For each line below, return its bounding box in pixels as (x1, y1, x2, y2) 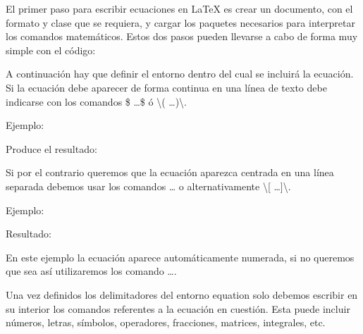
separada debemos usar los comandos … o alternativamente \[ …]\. (6, 178, 291, 193)
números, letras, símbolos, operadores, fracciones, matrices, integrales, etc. (6, 315, 326, 330)
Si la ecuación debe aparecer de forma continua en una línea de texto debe (6, 80, 327, 94)
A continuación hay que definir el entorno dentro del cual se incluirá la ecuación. (6, 66, 354, 81)
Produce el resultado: (6, 141, 97, 156)
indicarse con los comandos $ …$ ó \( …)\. (6, 94, 187, 109)
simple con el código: (6, 42, 96, 57)
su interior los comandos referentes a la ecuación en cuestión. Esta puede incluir (6, 301, 350, 316)
